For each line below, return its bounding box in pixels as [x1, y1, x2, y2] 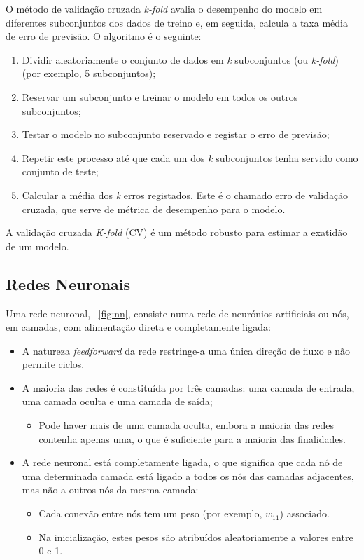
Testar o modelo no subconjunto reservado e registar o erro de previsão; [22, 127, 330, 142]
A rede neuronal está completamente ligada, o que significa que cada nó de [22, 455, 343, 470]
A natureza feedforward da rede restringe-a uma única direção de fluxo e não [22, 343, 351, 357]
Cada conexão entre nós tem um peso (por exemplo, [38, 506, 262, 521]
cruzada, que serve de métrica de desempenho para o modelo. [22, 201, 286, 216]
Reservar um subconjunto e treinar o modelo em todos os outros [22, 89, 298, 104]
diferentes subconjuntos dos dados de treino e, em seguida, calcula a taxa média [6, 15, 348, 29]
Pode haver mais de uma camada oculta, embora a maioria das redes [38, 418, 334, 432]
